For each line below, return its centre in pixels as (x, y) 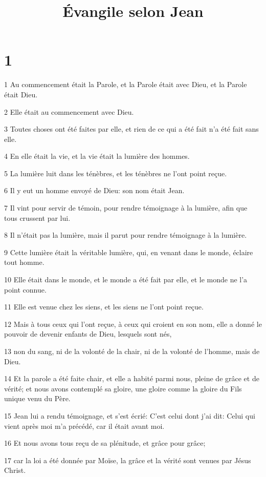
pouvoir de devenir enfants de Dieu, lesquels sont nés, (88, 334)
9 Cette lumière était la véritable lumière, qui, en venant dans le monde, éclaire (129, 252)
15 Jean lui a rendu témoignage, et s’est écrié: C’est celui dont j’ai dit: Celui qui (130, 415)
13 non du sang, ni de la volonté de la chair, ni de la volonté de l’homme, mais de (132, 351)
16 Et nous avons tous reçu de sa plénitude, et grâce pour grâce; (105, 443)
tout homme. (24, 262)
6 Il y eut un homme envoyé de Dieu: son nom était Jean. (94, 190)
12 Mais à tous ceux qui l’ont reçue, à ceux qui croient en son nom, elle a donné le (133, 324)
